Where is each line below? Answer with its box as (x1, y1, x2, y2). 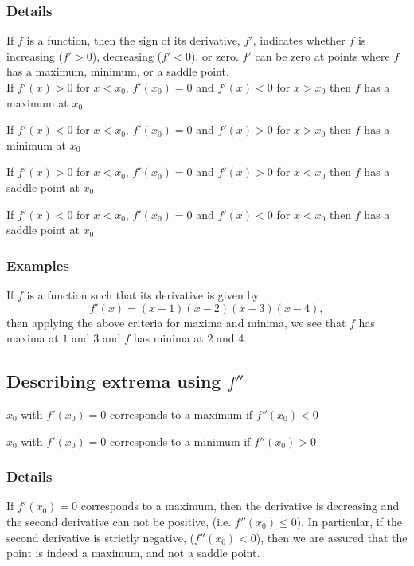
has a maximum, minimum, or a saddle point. (6, 63, 229, 80)
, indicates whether (252, 32, 346, 49)
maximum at (6, 94, 68, 111)
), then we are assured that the (256, 529, 408, 545)
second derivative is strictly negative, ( (6, 529, 194, 545)
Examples (6, 255, 69, 275)
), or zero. (190, 47, 239, 64)
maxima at (6, 330, 59, 346)
